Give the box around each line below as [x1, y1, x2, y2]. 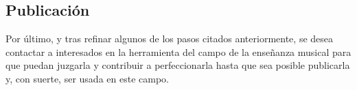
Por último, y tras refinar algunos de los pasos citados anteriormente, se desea [5, 31, 334, 46]
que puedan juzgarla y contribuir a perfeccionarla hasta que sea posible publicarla [5, 58, 350, 72]
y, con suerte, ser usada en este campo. [5, 71, 169, 85]
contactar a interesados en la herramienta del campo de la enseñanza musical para [5, 44, 352, 59]
